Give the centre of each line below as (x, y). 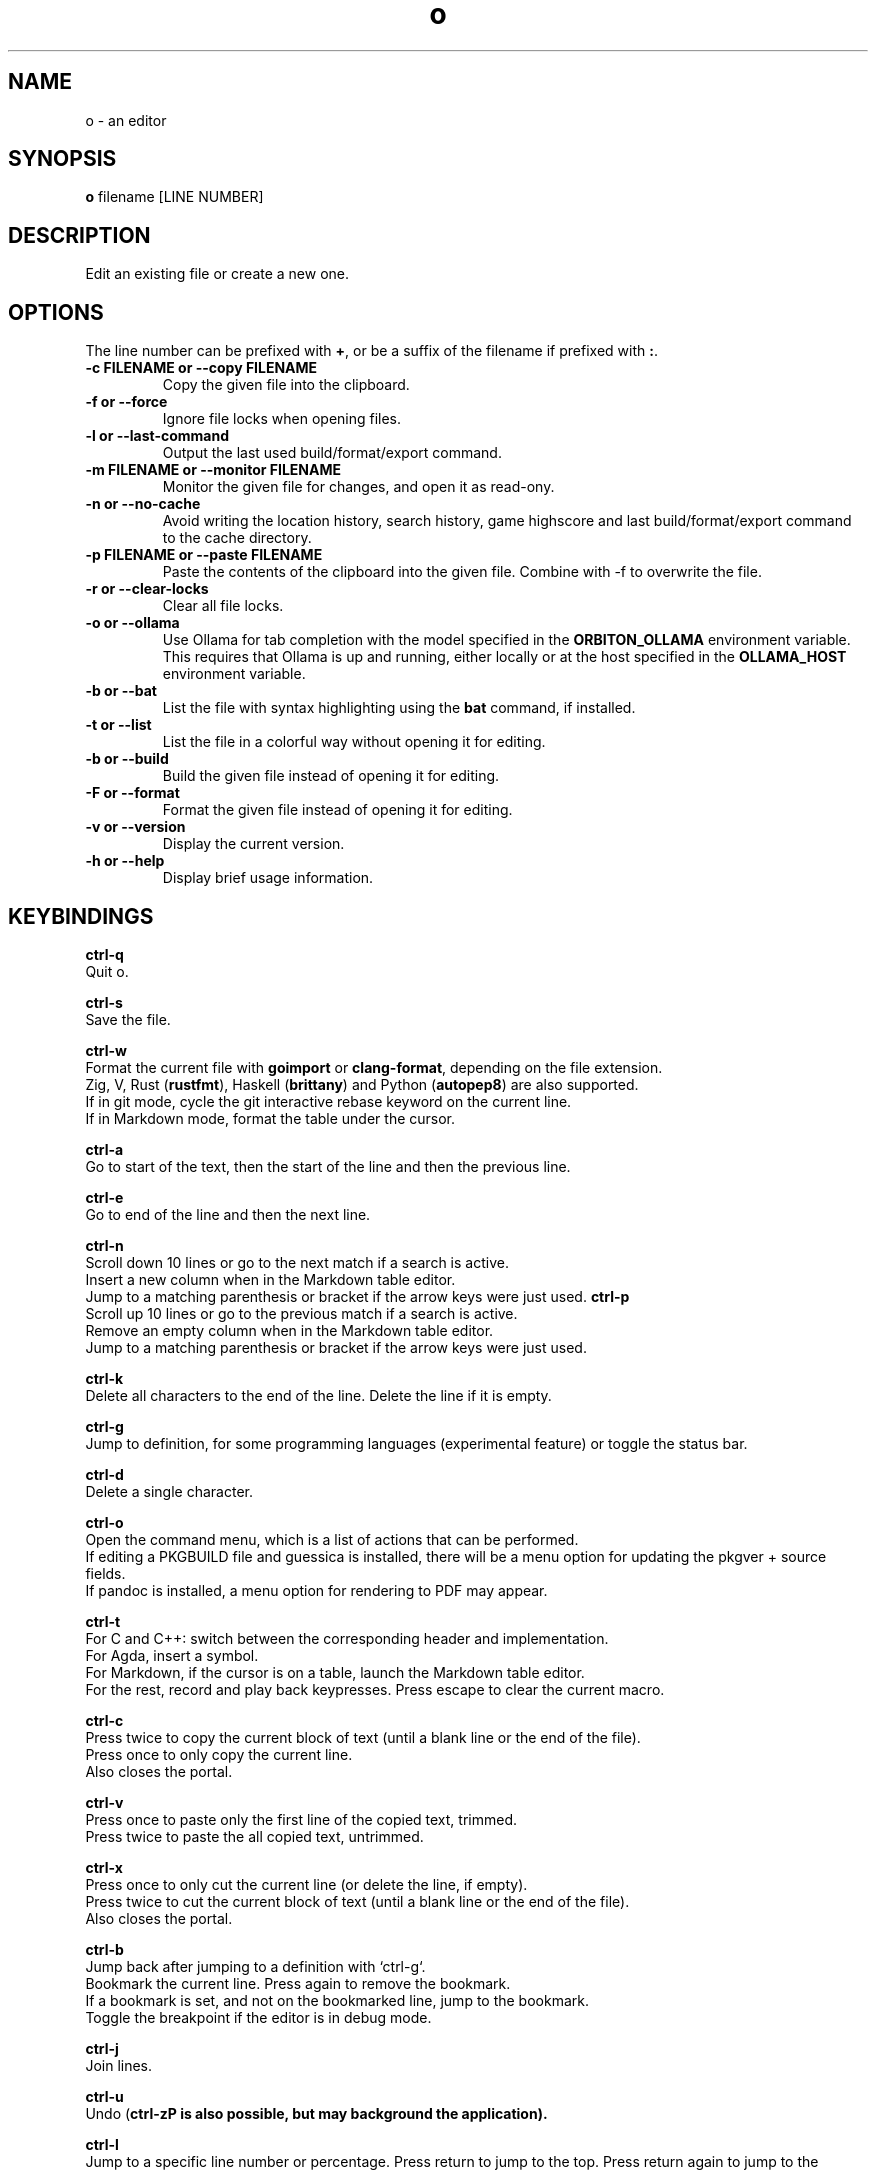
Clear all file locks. (223, 606)
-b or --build (127, 759)
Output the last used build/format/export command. (332, 453)
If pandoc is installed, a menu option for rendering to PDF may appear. (316, 1590)
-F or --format (132, 793)
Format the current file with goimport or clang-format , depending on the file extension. (374, 1067)
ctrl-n (104, 1245)
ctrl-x (104, 1867)
